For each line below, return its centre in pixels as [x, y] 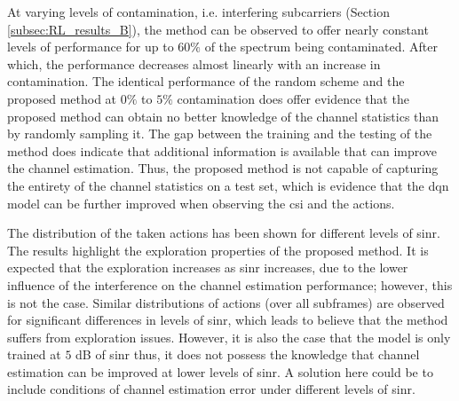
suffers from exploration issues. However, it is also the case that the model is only [229, 337]
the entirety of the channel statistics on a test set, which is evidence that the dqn [228, 185]
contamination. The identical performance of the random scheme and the [206, 81]
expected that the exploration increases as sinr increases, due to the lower [208, 267]
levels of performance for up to [91, 47]
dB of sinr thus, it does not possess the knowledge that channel [248, 354]
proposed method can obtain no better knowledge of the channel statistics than [223, 116]
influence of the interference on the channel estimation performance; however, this [230, 284]
